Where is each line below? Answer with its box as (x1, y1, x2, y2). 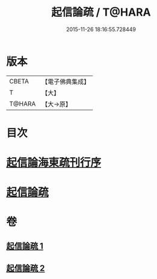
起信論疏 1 (6, 241, 44, 251)
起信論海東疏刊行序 (6, 156, 102, 170)
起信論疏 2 (6, 263, 45, 274)
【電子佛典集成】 (42, 77, 90, 86)
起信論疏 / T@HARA (51, 5, 152, 19)
